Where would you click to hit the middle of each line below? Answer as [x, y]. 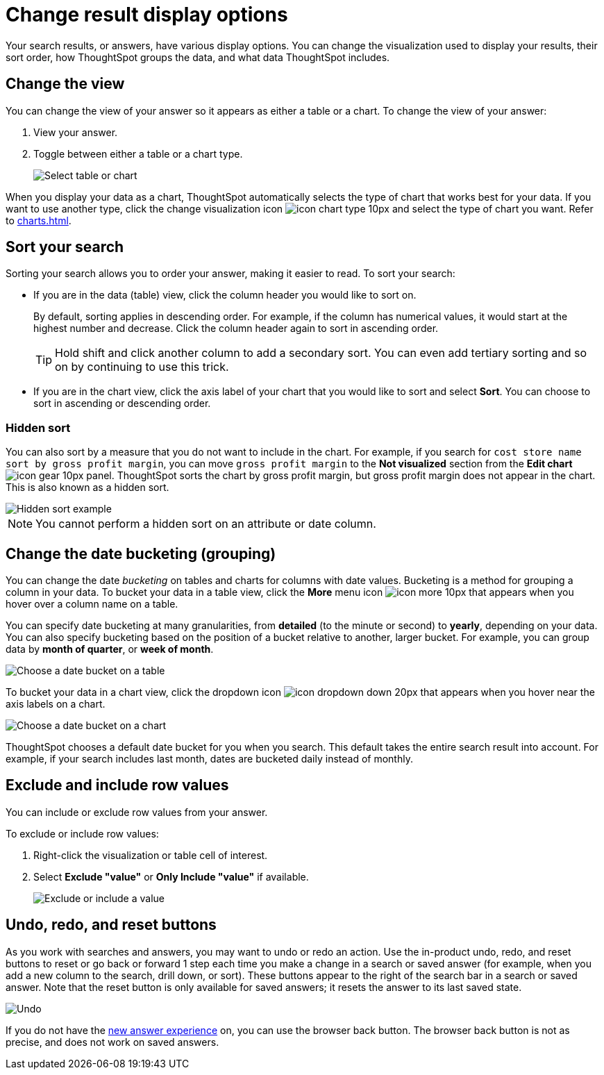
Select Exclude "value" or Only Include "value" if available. [171, 876]
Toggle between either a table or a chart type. [138, 153]
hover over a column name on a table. [92, 604]
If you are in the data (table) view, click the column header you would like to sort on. [225, 295]
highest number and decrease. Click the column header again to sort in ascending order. [236, 328]
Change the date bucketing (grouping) [141, 553]
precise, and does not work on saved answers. [112, 1042]
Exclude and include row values [117, 785]
